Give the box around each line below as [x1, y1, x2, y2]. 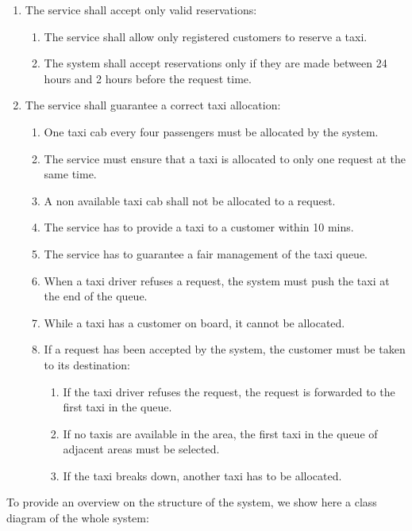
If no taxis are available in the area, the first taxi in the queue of [63, 425, 378, 441]
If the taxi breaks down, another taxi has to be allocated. [63, 467, 342, 483]
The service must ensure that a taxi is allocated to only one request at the [44, 150, 406, 166]
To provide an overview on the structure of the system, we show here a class [6, 494, 377, 510]
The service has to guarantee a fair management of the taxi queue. [44, 245, 368, 262]
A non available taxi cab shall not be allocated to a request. [44, 192, 336, 208]
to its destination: [44, 356, 130, 372]
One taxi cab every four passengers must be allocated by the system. [44, 123, 379, 139]
